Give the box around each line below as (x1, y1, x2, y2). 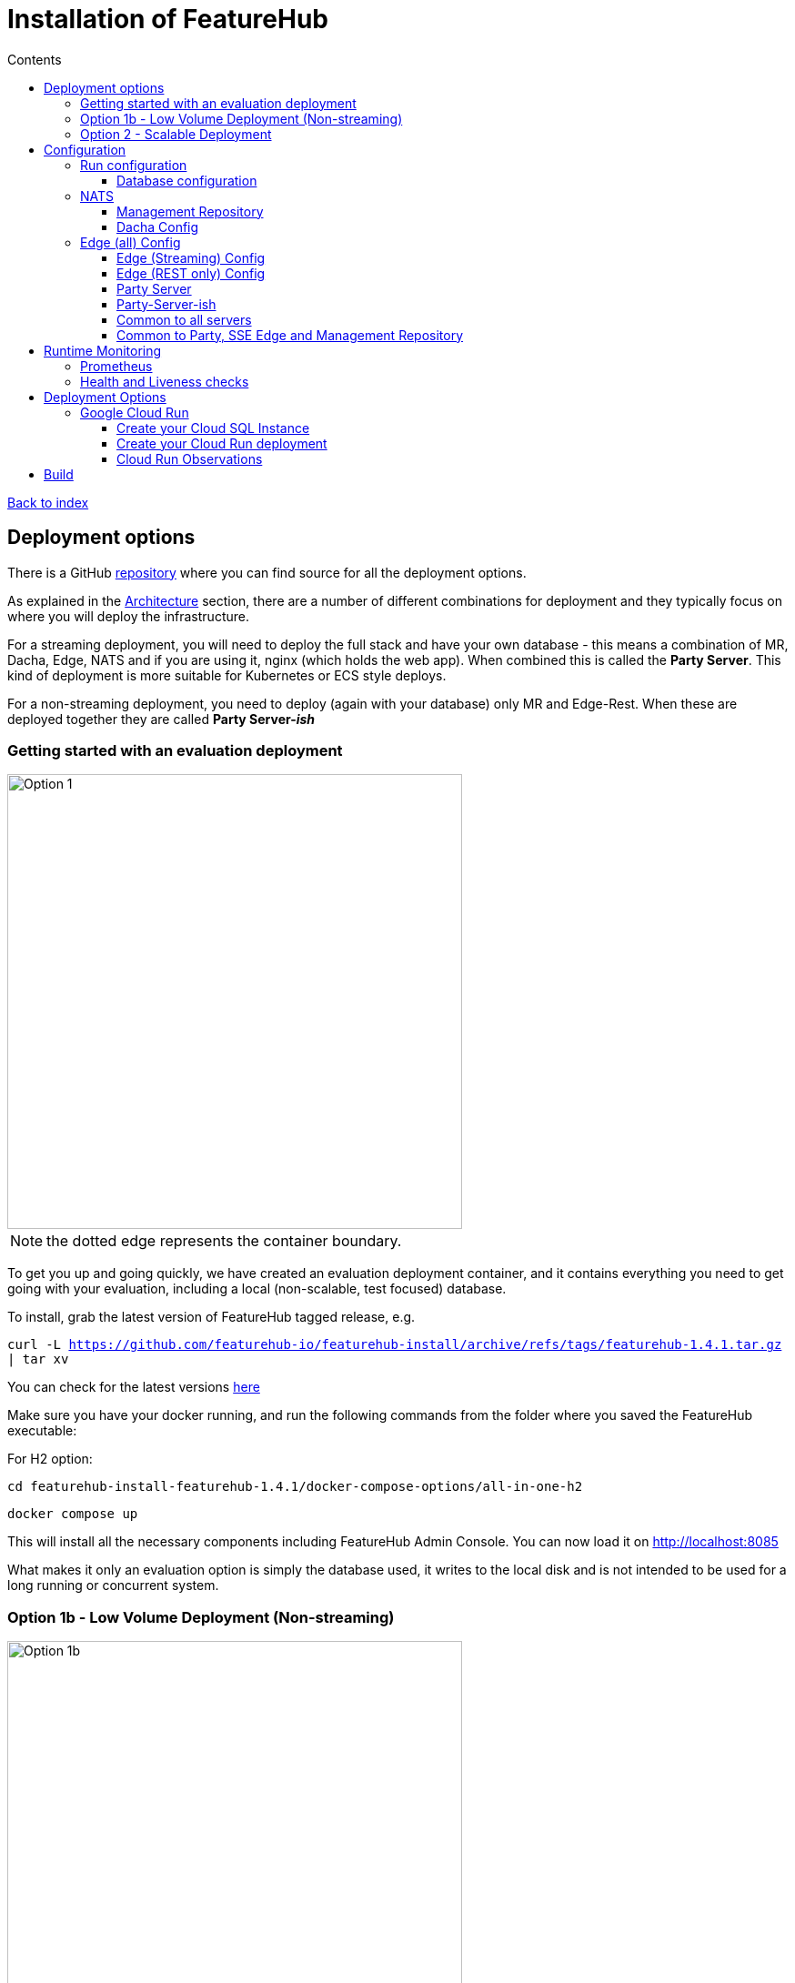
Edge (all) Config (80, 234, 181, 250)
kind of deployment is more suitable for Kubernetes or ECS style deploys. (7, 667, 447, 683)
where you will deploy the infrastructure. (7, 608, 249, 624)
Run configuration (80, 156, 187, 173)
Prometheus (80, 357, 153, 374)
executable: (7, 1423, 77, 1439)
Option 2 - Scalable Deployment (80, 126, 272, 142)
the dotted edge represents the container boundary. (46, 1232, 402, 1251)
